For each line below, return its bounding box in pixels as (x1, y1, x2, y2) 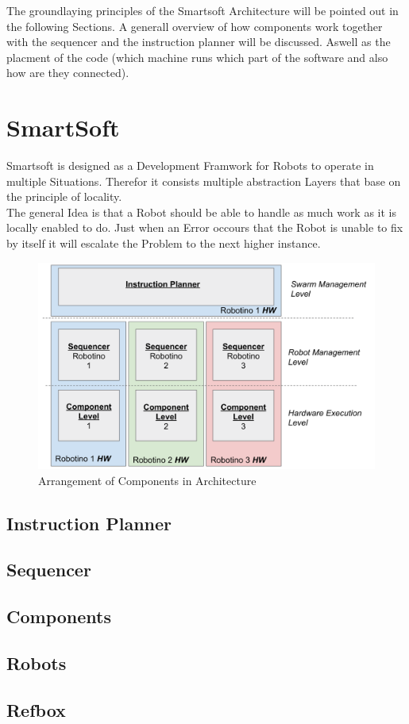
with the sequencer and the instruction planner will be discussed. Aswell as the (6, 33, 391, 50)
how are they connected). (6, 64, 129, 81)
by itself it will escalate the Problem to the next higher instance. (6, 235, 321, 252)
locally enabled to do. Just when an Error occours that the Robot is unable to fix (6, 219, 403, 236)
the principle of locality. (6, 188, 122, 205)
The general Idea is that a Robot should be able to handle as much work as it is (6, 203, 397, 220)
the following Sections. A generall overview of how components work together (6, 17, 383, 34)
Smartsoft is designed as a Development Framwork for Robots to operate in (6, 157, 374, 174)
